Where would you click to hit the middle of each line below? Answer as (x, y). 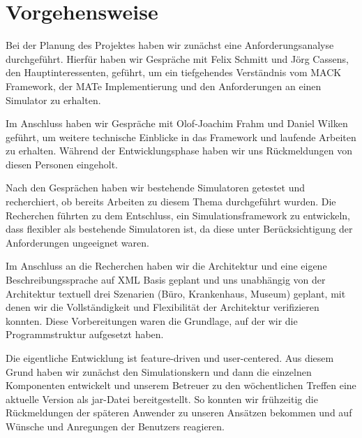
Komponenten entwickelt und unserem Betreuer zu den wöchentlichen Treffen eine (181, 385)
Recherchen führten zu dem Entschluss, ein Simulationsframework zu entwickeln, (178, 215)
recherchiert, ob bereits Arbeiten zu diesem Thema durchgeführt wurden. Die (171, 202)
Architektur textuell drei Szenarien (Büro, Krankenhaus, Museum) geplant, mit (176, 293)
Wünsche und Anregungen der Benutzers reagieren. (115, 426)
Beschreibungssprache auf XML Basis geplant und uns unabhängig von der (166, 280)
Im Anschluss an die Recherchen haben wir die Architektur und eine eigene (166, 266)
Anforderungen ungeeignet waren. (77, 242)
